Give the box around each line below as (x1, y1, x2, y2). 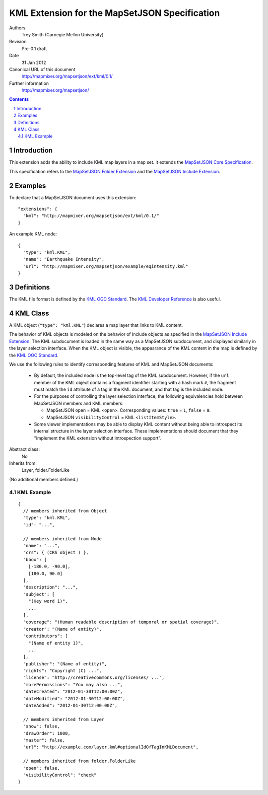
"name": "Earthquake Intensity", (23, 256, 105, 262)
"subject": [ (23, 591, 55, 597)
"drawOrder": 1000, (23, 730, 70, 736)
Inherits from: (9, 460, 37, 466)
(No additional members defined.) (9, 476, 78, 482)
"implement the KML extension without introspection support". (34, 435, 162, 441)
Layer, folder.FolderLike (21, 467, 69, 473)
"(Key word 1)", (28, 598, 68, 604)
